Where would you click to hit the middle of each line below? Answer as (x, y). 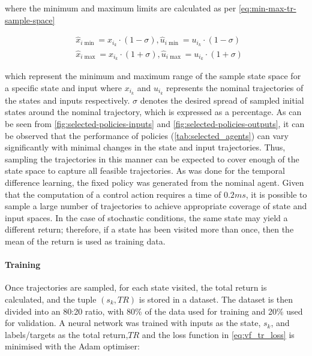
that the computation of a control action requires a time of (113, 194)
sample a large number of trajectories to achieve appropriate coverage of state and (156, 206)
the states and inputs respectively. (67, 100)
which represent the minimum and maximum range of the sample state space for (153, 76)
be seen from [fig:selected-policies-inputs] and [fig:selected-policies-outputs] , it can (155, 124)
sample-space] (30, 19)
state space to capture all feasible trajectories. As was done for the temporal (145, 171)
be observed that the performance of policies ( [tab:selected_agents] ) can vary (147, 135)
